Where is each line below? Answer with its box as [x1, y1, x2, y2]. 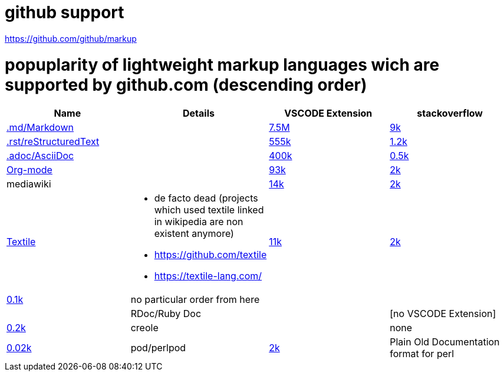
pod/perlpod [130, 342, 186, 354]
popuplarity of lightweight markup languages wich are [5, 54, 440, 75]
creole [130, 322, 159, 334]
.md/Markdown [6, 121, 74, 134]
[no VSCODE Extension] [390, 308, 496, 320]
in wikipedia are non [154, 216, 243, 228]
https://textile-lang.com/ [154, 270, 262, 282]
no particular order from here [130, 293, 260, 306]
